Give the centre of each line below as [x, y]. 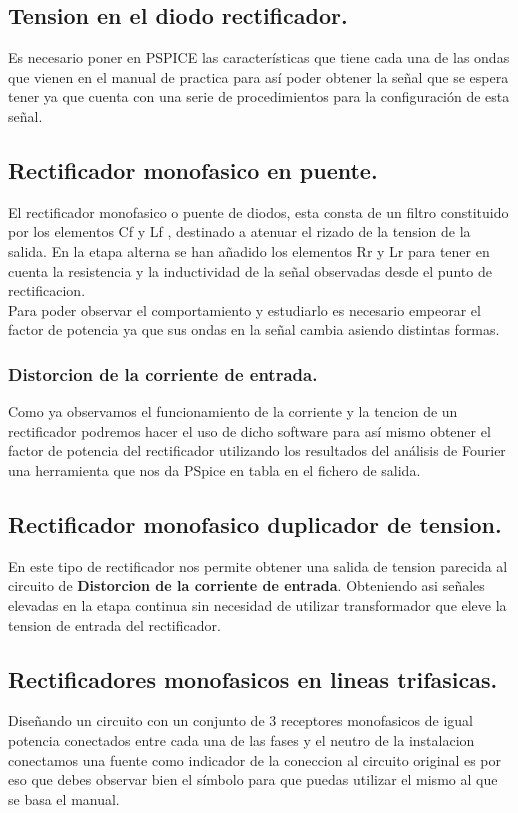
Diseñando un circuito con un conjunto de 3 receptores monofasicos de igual [240, 720]
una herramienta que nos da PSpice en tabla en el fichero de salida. [214, 469]
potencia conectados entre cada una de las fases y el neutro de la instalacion [241, 739]
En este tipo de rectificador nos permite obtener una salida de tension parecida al [258, 565]
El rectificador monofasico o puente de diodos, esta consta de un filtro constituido [258, 211]
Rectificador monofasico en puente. [193, 169]
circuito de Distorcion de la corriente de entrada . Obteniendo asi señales [246, 585]
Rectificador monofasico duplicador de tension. [255, 523]
